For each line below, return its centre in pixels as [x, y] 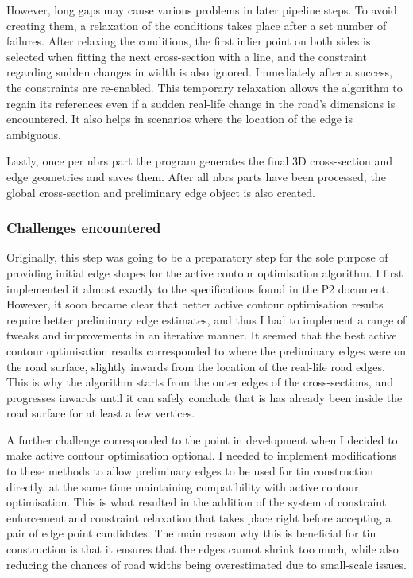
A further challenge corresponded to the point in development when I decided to [202, 439]
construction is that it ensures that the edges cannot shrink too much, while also [203, 549]
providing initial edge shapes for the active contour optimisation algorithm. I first [205, 272]
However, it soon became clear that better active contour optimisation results [195, 304]
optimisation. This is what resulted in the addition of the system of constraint [197, 502]
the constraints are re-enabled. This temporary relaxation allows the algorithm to [205, 87]
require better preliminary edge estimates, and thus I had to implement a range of [206, 319]
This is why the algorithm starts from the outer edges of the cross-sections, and [200, 382]
